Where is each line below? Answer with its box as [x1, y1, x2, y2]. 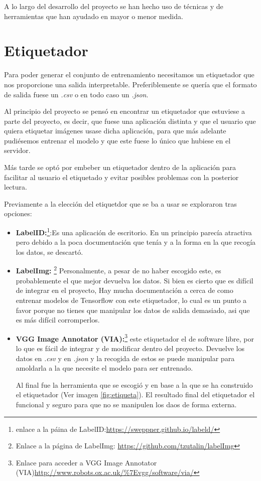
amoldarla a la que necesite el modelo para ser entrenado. [16, 363, 193, 373]
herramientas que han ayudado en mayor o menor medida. [4, 11, 183, 21]
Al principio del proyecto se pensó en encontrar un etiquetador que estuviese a [4, 106, 245, 116]
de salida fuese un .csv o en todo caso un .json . [4, 89, 149, 99]
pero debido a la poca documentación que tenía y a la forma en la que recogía [16, 237, 256, 247]
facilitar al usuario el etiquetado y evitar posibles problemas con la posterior [4, 172, 239, 182]
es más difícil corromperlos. [16, 314, 100, 325]
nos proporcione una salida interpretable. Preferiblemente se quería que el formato [4, 79, 257, 89]
